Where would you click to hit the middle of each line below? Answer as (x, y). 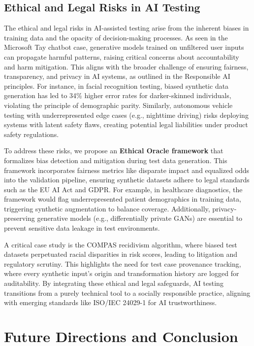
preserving (19, 218)
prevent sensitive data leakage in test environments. (82, 228)
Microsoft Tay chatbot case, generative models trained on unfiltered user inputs (124, 47)
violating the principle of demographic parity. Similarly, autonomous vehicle (118, 105)
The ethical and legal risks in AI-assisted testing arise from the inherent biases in (127, 28)
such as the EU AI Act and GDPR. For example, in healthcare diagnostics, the (123, 189)
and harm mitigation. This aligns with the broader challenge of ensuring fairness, (126, 66)
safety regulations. (32, 134)
